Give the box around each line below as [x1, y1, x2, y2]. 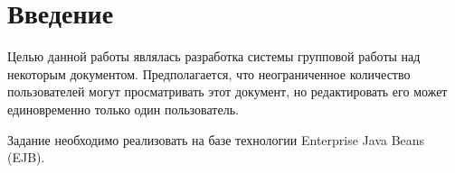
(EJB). [7, 148, 45, 167]
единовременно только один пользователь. [7, 99, 239, 118]
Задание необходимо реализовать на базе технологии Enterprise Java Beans [7, 130, 425, 149]
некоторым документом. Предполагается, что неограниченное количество [7, 64, 411, 83]
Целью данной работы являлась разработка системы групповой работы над [7, 47, 421, 66]
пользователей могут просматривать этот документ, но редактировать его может [7, 82, 448, 101]
